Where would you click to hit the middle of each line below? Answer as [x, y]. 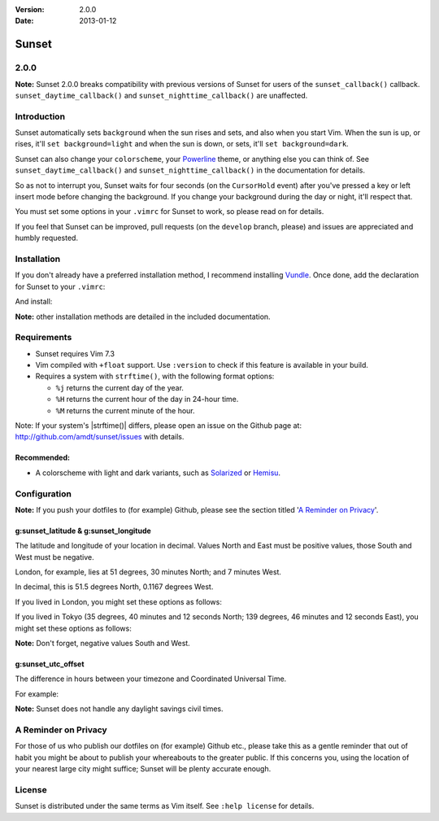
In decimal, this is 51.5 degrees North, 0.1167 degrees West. [114, 587]
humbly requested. [47, 238]
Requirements [43, 338]
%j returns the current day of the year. [120, 387]
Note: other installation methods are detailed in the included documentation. [143, 317]
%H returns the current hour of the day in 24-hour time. [147, 400]
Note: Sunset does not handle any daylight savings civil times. [119, 709]
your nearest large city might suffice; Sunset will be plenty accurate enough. [143, 769]
